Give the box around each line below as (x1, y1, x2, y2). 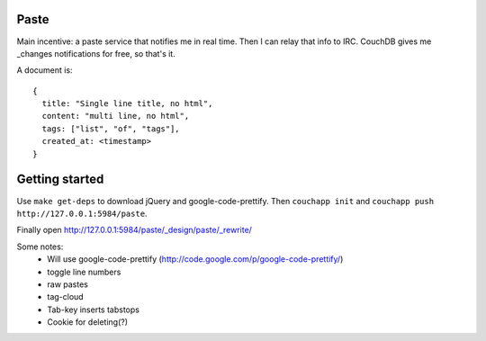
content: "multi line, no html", (41, 111, 190, 121)
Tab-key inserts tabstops (47, 304, 139, 315)
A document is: (16, 65, 73, 76)
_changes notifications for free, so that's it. (16, 48, 175, 58)
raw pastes (47, 279, 89, 290)
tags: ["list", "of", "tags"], (41, 123, 180, 134)
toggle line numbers (47, 266, 121, 277)
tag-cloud (47, 292, 85, 302)
